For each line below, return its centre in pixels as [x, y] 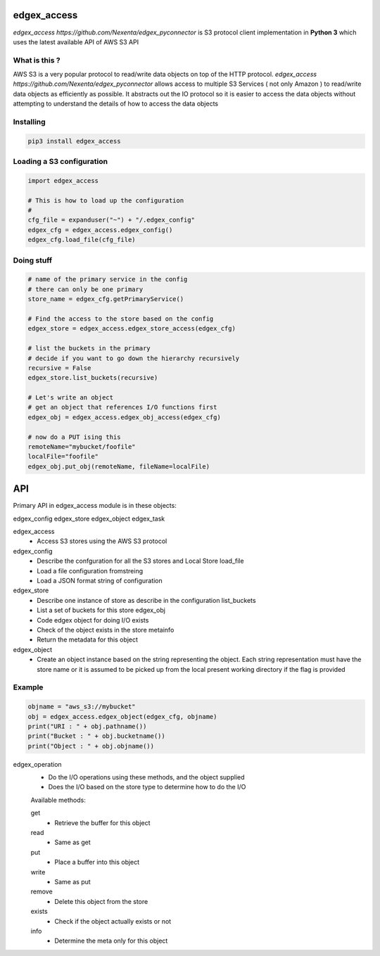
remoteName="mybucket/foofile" [82, 447]
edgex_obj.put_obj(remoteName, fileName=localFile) [119, 466]
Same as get [72, 842]
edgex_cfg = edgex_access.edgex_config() [100, 230]
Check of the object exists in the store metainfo [106, 630]
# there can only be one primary [85, 289]
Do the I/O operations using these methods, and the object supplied [147, 777]
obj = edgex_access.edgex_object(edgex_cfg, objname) [122, 716]
